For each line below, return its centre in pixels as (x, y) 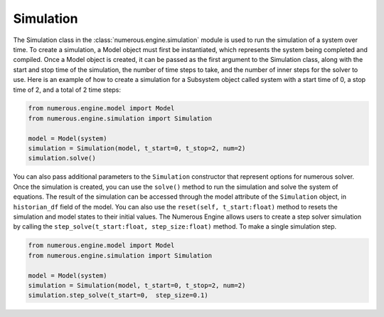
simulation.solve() (62, 158)
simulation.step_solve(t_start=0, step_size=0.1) (118, 295)
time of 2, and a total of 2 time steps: (67, 90)
